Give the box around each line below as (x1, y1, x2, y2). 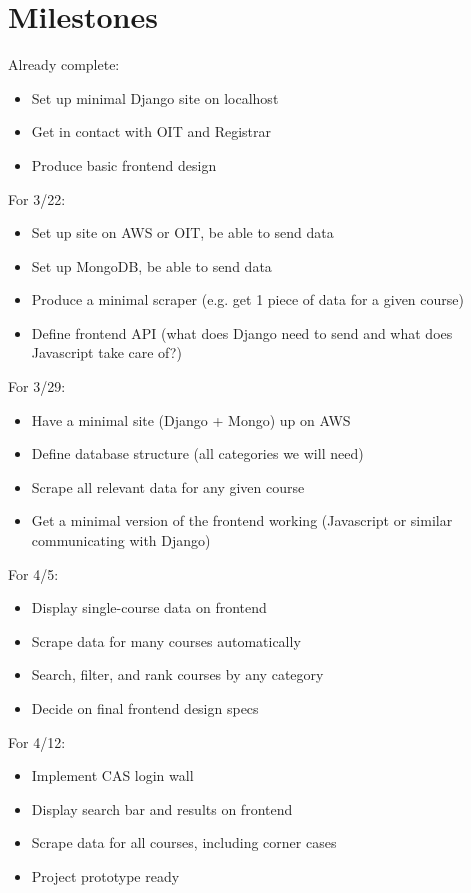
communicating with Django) (31, 530, 211, 551)
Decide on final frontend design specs (31, 698, 259, 718)
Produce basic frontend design (31, 154, 217, 175)
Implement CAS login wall (31, 765, 194, 786)
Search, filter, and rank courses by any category (31, 664, 324, 685)
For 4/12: (8, 731, 66, 752)
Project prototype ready (31, 865, 180, 886)
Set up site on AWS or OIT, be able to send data (31, 222, 334, 243)
